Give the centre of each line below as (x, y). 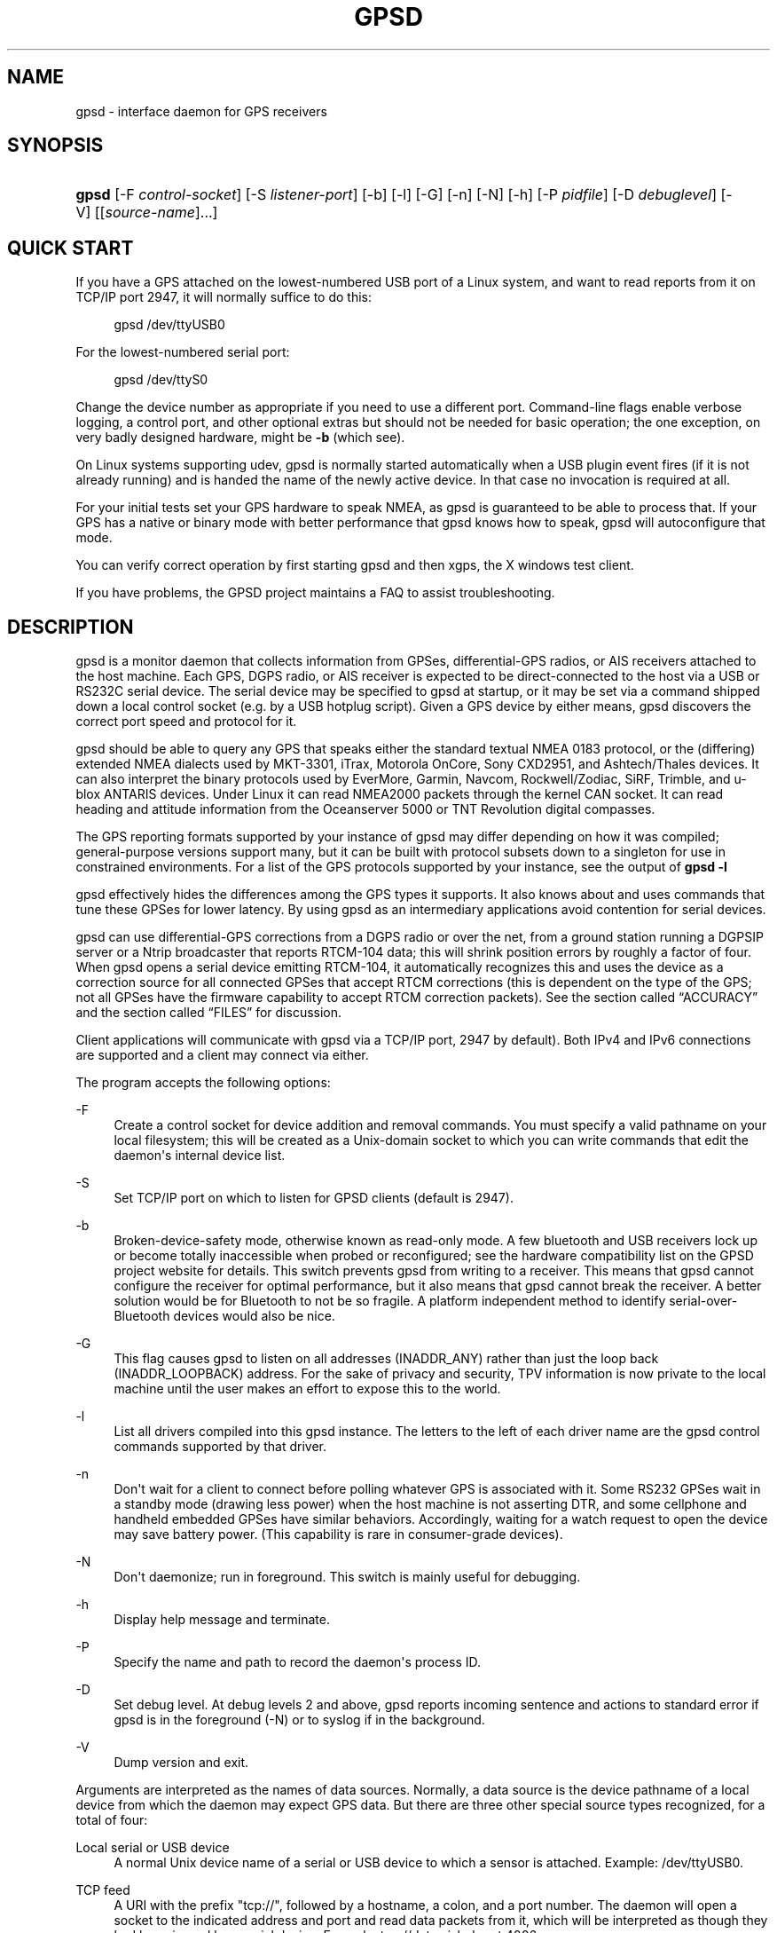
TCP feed (103, 1890)
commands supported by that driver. (220, 1447)
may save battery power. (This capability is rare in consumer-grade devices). (338, 1535)
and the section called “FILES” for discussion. (209, 1013)
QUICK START (71, 248)
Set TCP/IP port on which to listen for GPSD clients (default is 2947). (314, 1198)
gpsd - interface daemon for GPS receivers (201, 111)
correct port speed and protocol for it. (186, 722)
